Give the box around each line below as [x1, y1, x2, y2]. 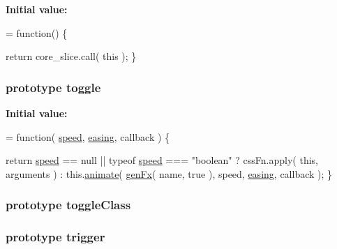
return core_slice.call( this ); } [6, 49, 137, 63]
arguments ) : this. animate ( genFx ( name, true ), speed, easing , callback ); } [6, 166, 333, 181]
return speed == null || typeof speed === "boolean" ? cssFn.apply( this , [6, 153, 318, 167]
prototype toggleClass [6, 196, 131, 213]
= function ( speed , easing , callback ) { [6, 129, 170, 144]
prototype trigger [6, 228, 105, 246]
